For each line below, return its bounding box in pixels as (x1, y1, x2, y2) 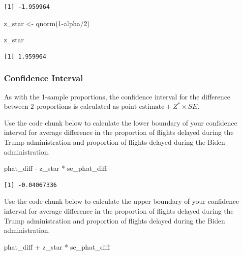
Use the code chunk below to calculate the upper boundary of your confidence (4, 196, 239, 206)
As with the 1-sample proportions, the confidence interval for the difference (4, 91, 231, 101)
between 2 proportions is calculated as (4, 101, 119, 111)
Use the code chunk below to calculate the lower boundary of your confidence (4, 117, 237, 127)
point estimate (121, 103, 165, 111)
